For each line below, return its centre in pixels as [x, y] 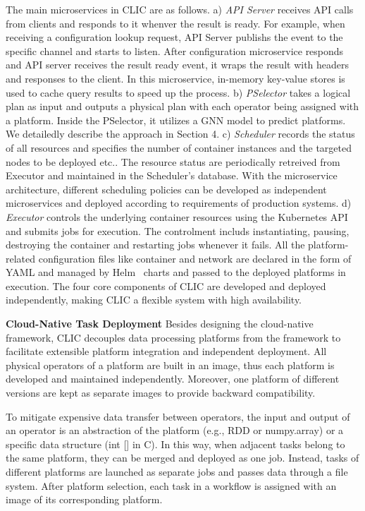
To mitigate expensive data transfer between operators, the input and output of [178, 416]
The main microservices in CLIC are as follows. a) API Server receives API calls [180, 9]
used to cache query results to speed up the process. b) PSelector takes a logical [178, 92]
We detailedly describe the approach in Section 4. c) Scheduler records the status [180, 134]
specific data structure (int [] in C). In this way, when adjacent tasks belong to [175, 444]
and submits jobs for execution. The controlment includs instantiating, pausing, [178, 230]
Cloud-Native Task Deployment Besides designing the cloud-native [160, 324]
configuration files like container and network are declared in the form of [195, 258]
